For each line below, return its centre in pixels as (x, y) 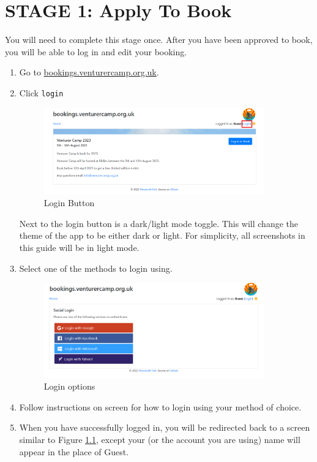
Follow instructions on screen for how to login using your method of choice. (160, 406)
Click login (41, 92)
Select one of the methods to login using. (96, 268)
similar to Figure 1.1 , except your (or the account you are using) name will (160, 439)
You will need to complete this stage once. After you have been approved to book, (159, 40)
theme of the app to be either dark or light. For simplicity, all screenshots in (162, 235)
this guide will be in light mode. (79, 247)
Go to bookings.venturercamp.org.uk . (89, 72)
